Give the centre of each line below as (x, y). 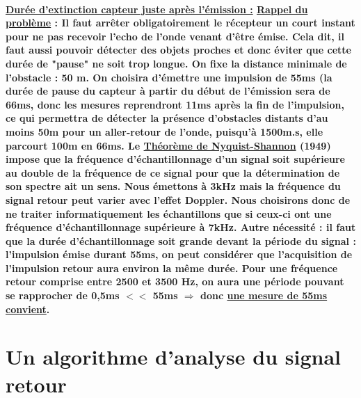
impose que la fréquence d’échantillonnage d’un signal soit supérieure (175, 159)
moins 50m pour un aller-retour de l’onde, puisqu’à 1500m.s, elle (165, 131)
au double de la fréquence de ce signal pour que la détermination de (173, 172)
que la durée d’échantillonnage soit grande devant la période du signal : (181, 240)
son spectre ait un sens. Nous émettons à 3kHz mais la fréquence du (173, 186)
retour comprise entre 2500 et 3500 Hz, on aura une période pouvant (175, 281)
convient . (28, 309)
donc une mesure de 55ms (264, 295)
